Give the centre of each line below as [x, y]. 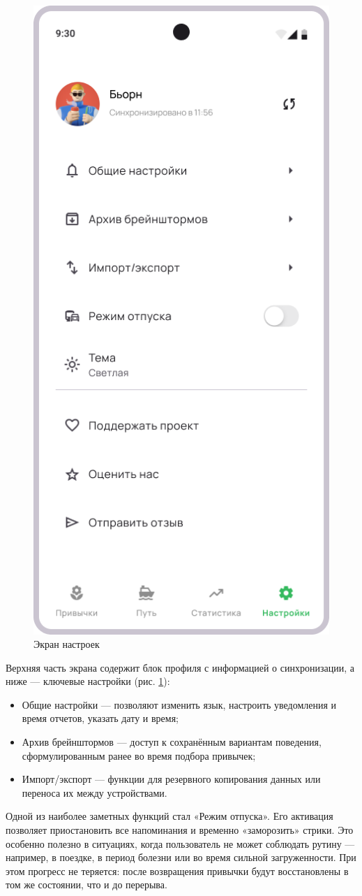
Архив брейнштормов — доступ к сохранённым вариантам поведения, [172, 742]
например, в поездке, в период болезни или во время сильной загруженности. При [181, 857]
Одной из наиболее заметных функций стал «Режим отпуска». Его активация [169, 816]
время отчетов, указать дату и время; [100, 718]
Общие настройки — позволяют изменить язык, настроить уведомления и [179, 704]
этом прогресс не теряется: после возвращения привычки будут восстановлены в [177, 870]
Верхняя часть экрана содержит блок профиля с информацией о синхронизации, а [180, 667]
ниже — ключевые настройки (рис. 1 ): [88, 681]
